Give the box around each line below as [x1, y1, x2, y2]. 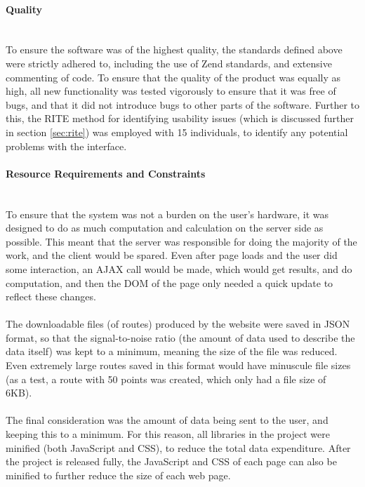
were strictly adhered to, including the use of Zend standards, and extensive [6, 55, 332, 70]
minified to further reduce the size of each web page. [6, 467, 231, 482]
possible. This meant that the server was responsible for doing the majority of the [6, 234, 357, 248]
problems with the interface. [6, 138, 127, 153]
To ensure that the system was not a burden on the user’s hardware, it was [6, 206, 328, 221]
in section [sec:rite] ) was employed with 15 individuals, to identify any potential [6, 124, 348, 139]
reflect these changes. [6, 289, 96, 304]
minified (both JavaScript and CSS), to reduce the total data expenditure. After [6, 440, 351, 455]
